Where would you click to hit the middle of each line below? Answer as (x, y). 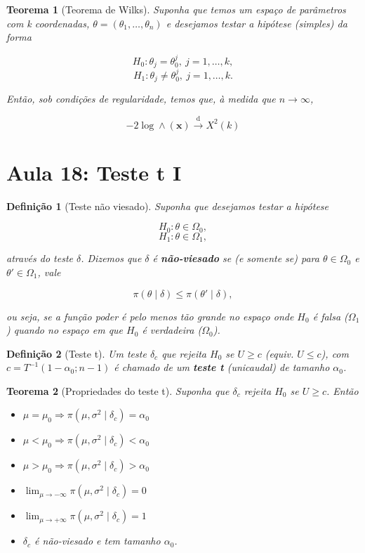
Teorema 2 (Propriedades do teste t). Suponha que (118, 390)
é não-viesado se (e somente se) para (236, 258)
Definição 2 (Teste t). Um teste (77, 353)
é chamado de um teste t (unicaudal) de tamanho (222, 367)
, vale (49, 272)
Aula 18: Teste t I (94, 172)
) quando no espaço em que (65, 330)
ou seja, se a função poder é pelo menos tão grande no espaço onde (150, 316)
